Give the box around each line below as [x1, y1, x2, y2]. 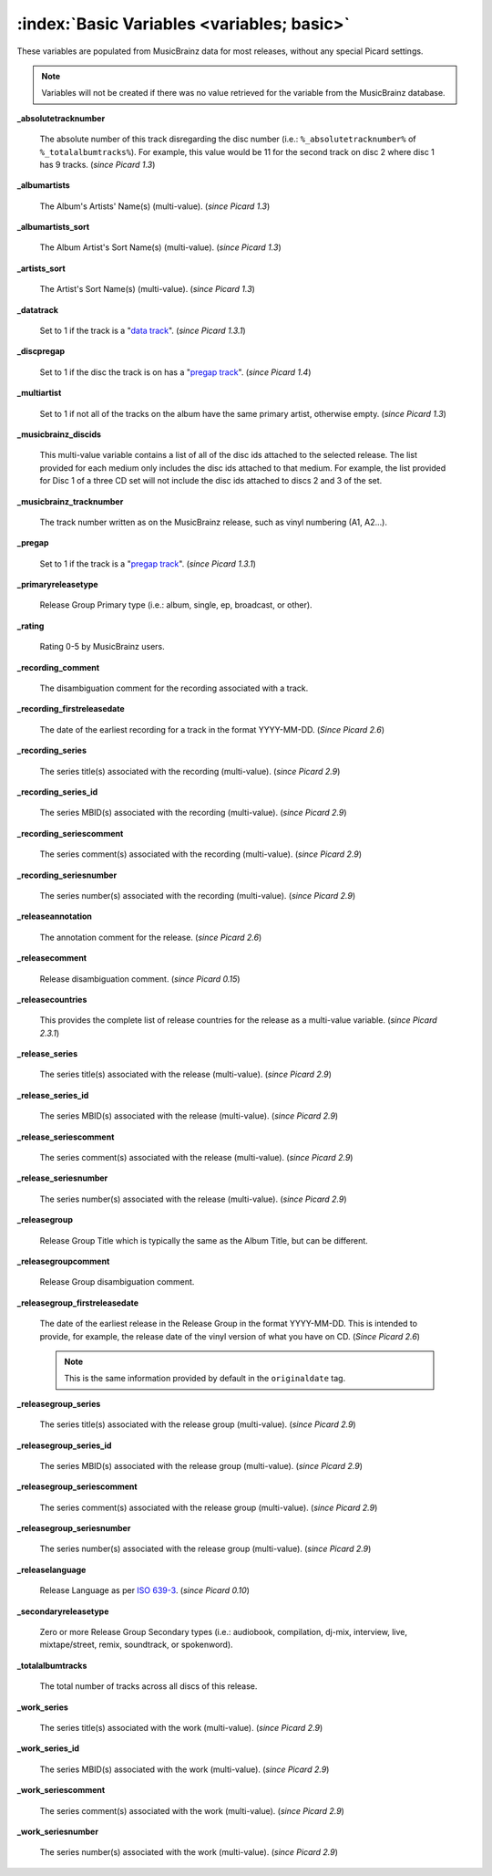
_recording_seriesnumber [16, 870, 118, 881]
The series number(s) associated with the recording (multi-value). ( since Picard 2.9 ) [39, 890, 355, 901]
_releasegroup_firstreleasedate [16, 1297, 139, 1308]
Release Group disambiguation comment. [39, 1277, 195, 1287]
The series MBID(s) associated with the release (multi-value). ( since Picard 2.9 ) [39, 1110, 339, 1121]
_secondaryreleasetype [16, 1606, 109, 1617]
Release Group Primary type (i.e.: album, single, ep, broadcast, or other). [39, 599, 313, 610]
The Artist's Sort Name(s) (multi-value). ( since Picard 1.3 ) [39, 284, 255, 295]
